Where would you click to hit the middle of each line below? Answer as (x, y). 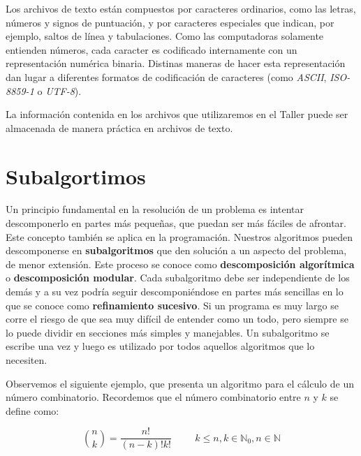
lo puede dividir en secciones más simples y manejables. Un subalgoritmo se (168, 332)
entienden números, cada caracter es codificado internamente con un (152, 49)
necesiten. (27, 360)
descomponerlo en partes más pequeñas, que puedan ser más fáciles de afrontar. (176, 223)
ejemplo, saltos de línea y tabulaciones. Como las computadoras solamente (165, 36)
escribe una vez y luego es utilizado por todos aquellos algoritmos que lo (160, 346)
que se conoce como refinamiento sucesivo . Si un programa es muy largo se (172, 305)
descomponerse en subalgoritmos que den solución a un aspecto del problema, (176, 250)
